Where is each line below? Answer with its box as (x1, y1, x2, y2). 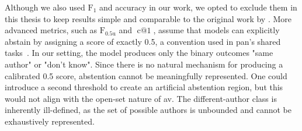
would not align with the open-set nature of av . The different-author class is (5, 92, 277, 104)
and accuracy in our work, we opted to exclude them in (99, 1, 297, 13)
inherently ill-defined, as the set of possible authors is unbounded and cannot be (5, 104, 291, 116)
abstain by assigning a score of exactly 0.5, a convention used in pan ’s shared (5, 35, 281, 47)
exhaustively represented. (5, 115, 95, 127)
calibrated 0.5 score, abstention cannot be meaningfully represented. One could (5, 69, 287, 82)
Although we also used (5, 1, 85, 13)
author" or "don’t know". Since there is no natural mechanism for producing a (5, 58, 283, 70)
